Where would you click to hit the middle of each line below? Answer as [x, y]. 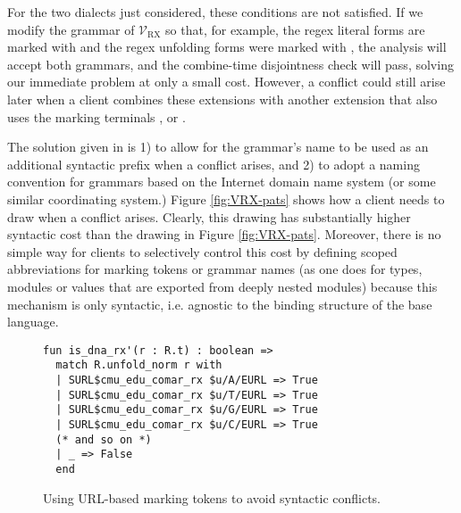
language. [33, 322]
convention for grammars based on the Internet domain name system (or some [222, 182]
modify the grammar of [71, 29]
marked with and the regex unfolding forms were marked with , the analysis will [227, 47]
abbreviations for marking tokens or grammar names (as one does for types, [215, 269]
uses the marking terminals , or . [96, 116]
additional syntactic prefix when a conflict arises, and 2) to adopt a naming [214, 164]
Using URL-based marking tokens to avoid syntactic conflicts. [212, 497]
